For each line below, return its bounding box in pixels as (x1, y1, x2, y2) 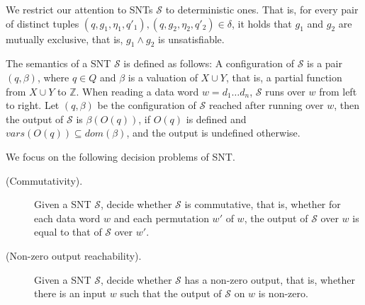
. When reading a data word (76, 84, 199, 98)
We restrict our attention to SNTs (6, 2, 153, 16)
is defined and (186, 111, 247, 126)
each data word (34, 210, 101, 225)
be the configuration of (97, 98, 196, 113)
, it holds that (231, 16, 292, 30)
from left (319, 84, 357, 98)
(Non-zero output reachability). (6, 248, 142, 263)
